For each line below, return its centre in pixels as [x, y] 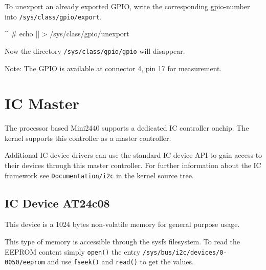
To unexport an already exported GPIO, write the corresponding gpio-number [127, 6]
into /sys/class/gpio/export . [53, 16]
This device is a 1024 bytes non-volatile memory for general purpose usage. [122, 224]
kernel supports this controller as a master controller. [88, 138]
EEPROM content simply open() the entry [73, 251]
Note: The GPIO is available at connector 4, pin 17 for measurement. [113, 68]
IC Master [42, 103]
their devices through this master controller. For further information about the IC [133, 165]
